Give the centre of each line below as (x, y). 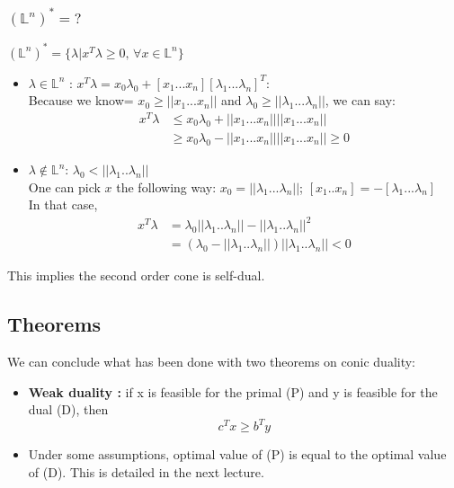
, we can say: (361, 100)
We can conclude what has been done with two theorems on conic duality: (212, 362)
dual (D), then (68, 409)
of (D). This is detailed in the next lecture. (146, 472)
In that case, (63, 204)
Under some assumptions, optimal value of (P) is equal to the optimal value (237, 454)
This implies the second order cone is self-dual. (136, 275)
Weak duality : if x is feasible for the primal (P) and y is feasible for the (233, 391)
